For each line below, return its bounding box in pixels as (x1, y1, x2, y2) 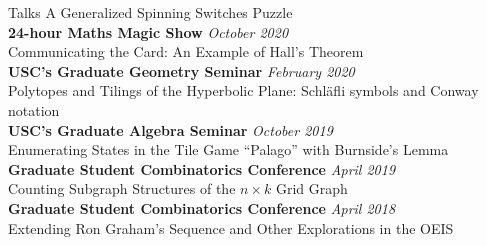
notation (8, 99, 60, 120)
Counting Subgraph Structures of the (8, 178, 236, 199)
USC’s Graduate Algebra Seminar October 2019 (8, 119, 333, 140)
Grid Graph (275, 178, 348, 199)
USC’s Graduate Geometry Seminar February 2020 (8, 60, 355, 81)
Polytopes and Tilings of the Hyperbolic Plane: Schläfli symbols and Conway (8, 80, 479, 101)
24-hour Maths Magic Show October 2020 (8, 21, 289, 42)
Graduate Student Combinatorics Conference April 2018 (8, 197, 396, 218)
